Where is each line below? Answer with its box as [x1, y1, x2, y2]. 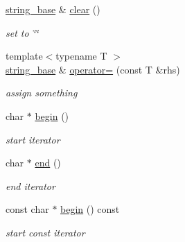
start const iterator [6, 225, 85, 239]
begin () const [60, 202, 120, 216]
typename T [55, 49, 107, 63]
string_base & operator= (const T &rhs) [6, 62, 180, 76]
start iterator [6, 132, 60, 146]
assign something [6, 85, 78, 100]
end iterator [6, 178, 55, 193]
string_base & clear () [6, 2, 100, 16]
